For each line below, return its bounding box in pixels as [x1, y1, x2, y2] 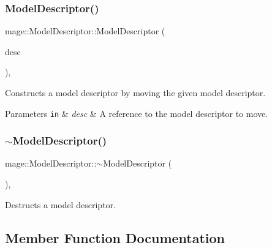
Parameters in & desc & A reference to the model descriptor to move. [5, 107, 268, 119]
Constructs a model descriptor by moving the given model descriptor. [5, 86, 266, 99]
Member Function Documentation [5, 228, 225, 247]
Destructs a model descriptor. [5, 198, 116, 211]
